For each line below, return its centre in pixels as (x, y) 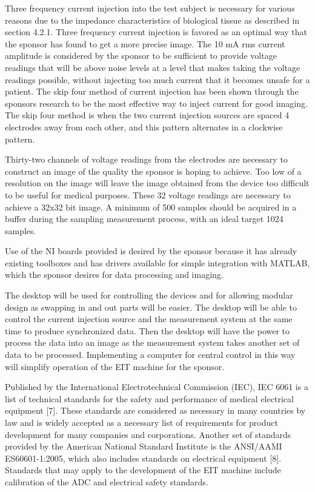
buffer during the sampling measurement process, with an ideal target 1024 (144, 219)
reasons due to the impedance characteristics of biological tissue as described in (152, 20)
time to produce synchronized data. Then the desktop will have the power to (148, 330)
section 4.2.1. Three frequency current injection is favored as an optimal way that (156, 32)
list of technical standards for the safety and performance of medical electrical (149, 398)
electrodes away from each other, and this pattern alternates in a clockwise (144, 126)
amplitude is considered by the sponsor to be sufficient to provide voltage (141, 56)
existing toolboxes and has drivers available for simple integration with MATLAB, (157, 262)
